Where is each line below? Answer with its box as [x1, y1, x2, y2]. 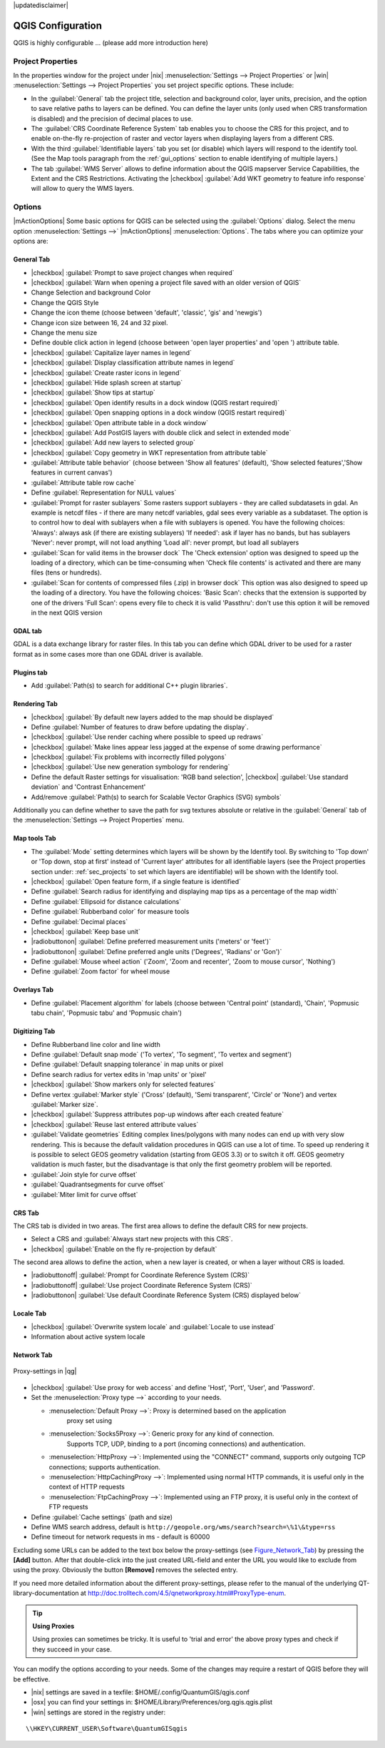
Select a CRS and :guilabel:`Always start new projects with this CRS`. [31, 1235, 233, 1243]
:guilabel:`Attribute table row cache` [31, 478, 137, 487]
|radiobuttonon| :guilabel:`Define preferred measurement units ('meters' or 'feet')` [31, 937, 271, 946]
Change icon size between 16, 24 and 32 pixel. [31, 318, 168, 327]
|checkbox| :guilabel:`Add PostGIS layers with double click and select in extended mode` [31, 428, 292, 437]
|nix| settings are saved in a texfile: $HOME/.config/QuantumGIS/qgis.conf [31, 1687, 250, 1697]
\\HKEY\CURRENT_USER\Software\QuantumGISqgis [26, 1724, 188, 1733]
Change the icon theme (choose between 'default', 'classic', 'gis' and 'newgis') [31, 308, 263, 317]
